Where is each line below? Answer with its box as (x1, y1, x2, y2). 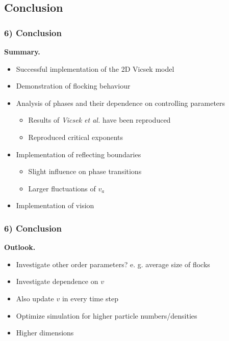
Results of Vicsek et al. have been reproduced (28, 115, 171, 125)
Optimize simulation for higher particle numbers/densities (16, 310, 197, 321)
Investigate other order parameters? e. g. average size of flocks (16, 259, 210, 269)
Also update (16, 293, 54, 303)
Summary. (4, 46, 40, 56)
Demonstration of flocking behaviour (16, 80, 131, 91)
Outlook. (4, 242, 36, 252)
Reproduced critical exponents (28, 131, 123, 142)
